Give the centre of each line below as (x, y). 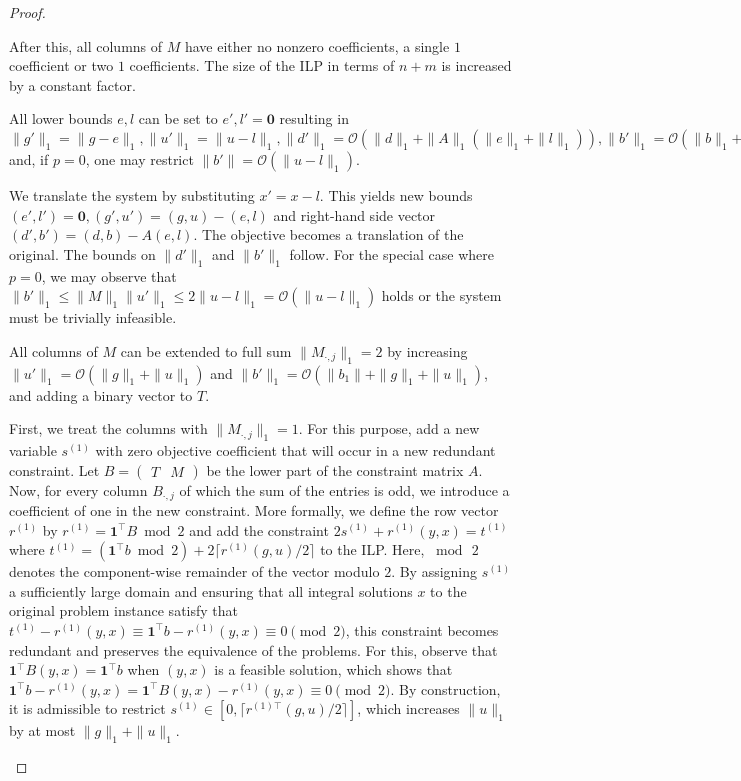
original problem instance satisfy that (123, 610)
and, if (29, 158)
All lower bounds (61, 118)
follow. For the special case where (391, 253)
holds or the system (441, 295)
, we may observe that (109, 275)
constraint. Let (54, 469)
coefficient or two (61, 65)
